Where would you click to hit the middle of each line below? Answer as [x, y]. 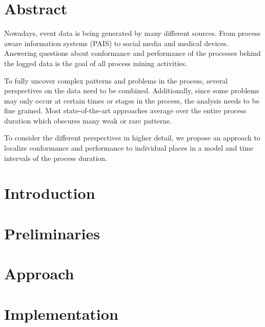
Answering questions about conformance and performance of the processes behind [132, 53]
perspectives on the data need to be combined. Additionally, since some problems [132, 90]
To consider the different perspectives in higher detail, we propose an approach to [132, 138]
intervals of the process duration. [56, 158]
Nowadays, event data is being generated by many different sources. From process [132, 33]
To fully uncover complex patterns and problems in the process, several [116, 80]
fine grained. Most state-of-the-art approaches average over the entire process [125, 110]
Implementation [61, 313]
